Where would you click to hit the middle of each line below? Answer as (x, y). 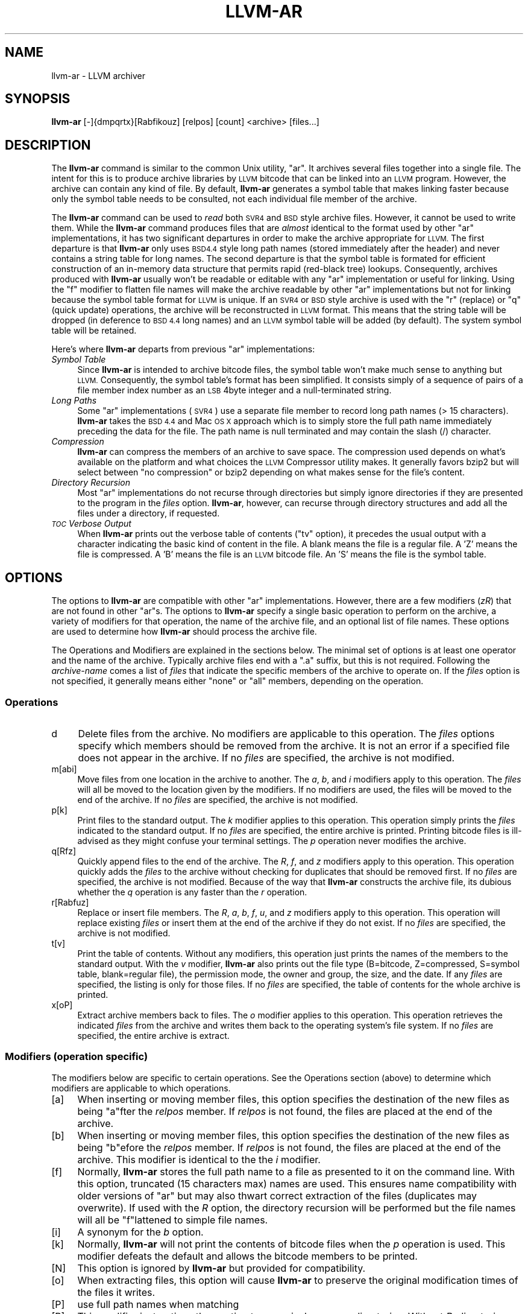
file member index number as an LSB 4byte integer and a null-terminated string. (234, 390)
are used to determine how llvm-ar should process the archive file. (184, 632)
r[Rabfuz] (70, 902)
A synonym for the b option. (140, 1232)
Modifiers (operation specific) (77, 1057)
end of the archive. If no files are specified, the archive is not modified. (218, 799)
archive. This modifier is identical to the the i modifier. (199, 1159)
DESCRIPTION (48, 145)
